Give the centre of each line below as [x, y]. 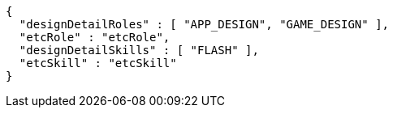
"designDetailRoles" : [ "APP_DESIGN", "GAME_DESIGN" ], [204, 24]
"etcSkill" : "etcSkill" [98, 63]
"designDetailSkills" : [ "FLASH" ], [139, 50]
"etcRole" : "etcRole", [95, 37]
